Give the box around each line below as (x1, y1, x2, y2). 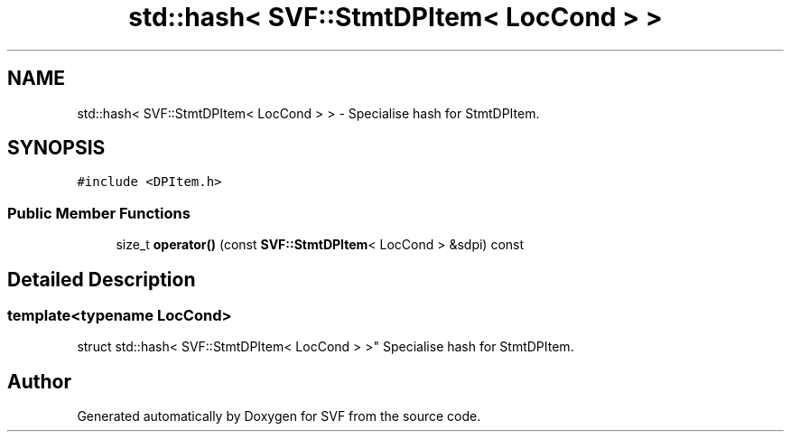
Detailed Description (7, 267, 196, 291)
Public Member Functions (7, 203, 191, 222)
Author (7, 369, 71, 393)
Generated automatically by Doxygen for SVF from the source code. (77, 408, 481, 425)
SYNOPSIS (7, 136, 106, 160)
